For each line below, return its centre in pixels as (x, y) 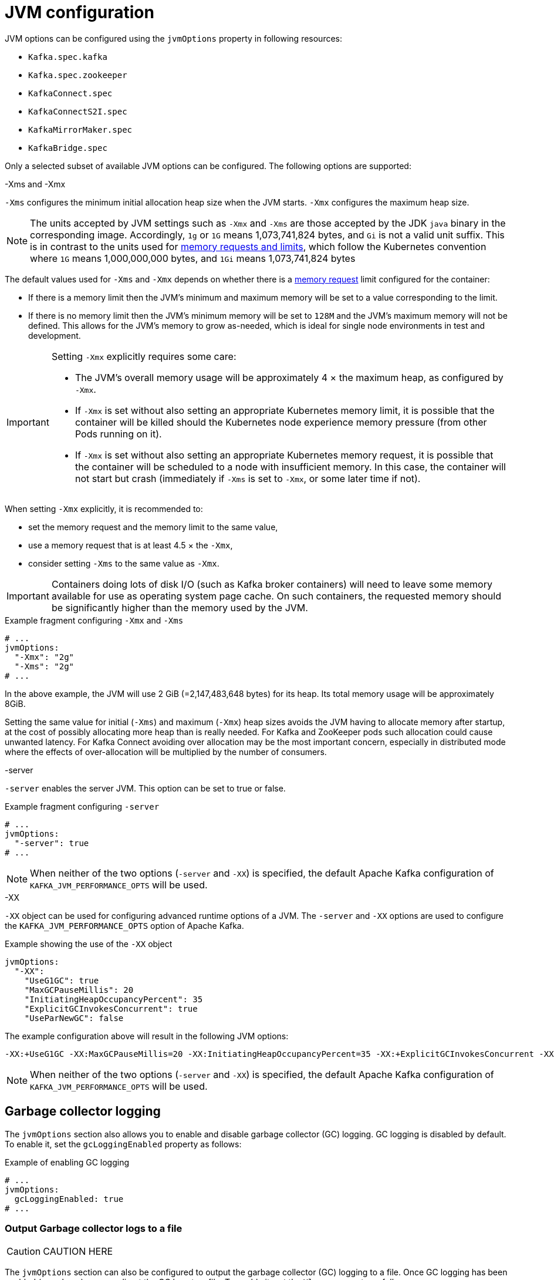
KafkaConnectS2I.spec (78, 111)
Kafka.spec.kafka (68, 57)
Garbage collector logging (83, 1111)
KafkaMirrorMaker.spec (80, 129)
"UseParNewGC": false (74, 1018)
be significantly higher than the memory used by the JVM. (180, 607)
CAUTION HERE (78, 1252)
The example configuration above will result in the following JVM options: (147, 1036)
